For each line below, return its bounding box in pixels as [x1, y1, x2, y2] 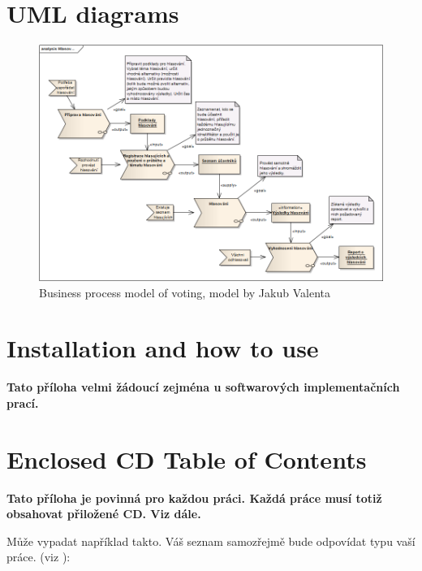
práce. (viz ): [6, 548, 71, 565]
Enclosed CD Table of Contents [6, 442, 367, 475]
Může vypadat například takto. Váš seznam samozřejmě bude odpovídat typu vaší [6, 532, 416, 549]
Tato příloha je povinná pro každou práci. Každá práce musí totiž [6, 489, 382, 506]
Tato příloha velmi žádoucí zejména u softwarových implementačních [6, 379, 400, 396]
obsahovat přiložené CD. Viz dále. [6, 505, 201, 522]
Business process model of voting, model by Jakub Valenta [39, 283, 330, 301]
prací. [6, 394, 39, 411]
